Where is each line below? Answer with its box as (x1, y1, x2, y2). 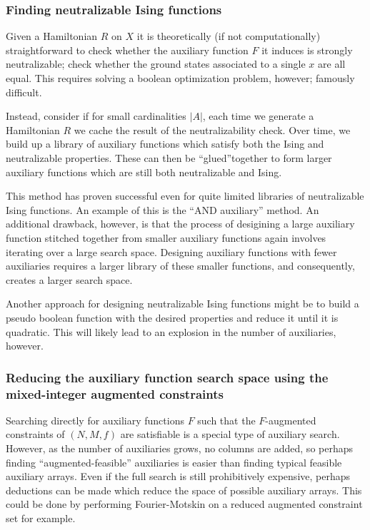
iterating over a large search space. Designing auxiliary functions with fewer (6, 244, 337, 259)
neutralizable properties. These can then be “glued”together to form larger (6, 150, 332, 165)
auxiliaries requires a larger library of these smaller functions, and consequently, (6, 258, 355, 273)
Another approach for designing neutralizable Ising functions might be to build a (6, 296, 359, 311)
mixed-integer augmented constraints (6, 384, 224, 402)
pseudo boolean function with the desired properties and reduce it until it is (6, 310, 339, 325)
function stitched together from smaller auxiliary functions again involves (6, 230, 326, 245)
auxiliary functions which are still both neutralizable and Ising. (6, 164, 282, 179)
